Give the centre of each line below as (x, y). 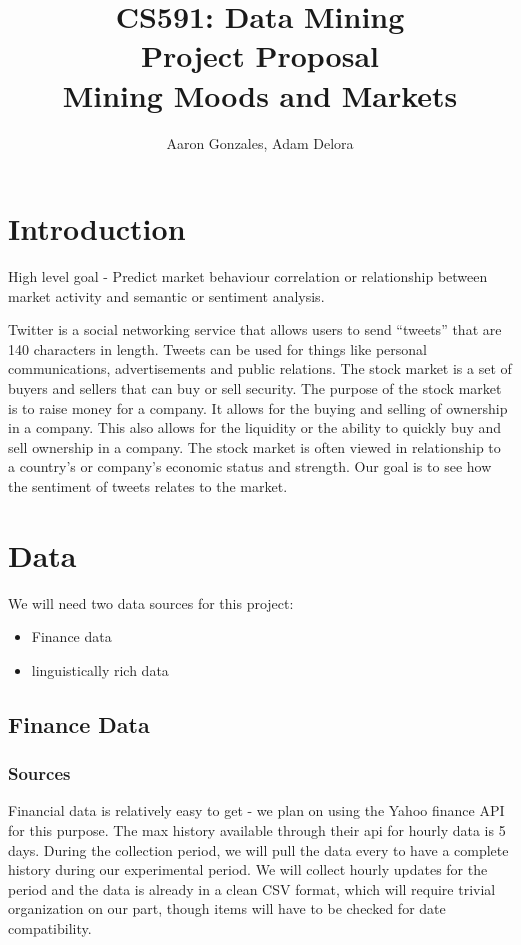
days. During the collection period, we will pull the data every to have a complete (258, 849)
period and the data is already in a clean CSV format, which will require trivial (252, 888)
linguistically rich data (100, 669)
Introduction (97, 228)
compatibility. (50, 928)
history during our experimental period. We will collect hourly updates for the (248, 869)
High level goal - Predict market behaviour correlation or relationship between (248, 276)
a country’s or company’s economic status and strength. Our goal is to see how (250, 466)
